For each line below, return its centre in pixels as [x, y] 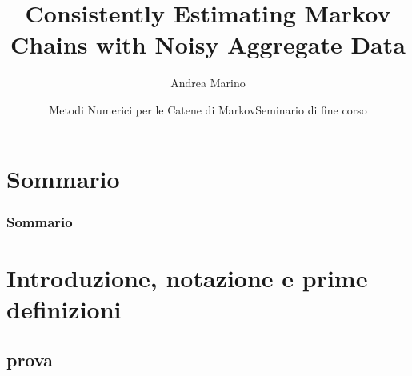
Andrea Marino [208, 83]
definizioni [64, 308]
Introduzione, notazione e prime [187, 277]
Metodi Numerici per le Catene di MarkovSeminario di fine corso [208, 109]
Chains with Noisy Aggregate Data [208, 44]
